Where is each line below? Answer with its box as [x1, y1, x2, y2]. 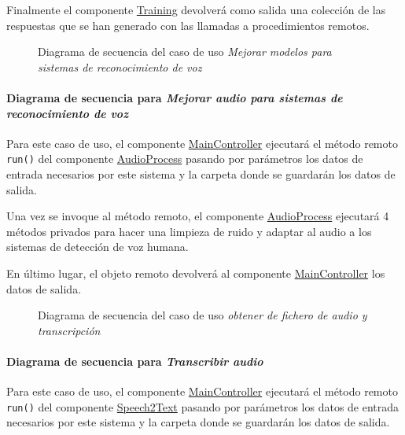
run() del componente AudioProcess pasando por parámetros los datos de [6, 150, 363, 167]
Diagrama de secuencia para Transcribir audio [6, 352, 263, 369]
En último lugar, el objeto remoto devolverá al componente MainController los [6, 264, 385, 281]
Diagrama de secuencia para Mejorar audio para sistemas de [6, 89, 343, 105]
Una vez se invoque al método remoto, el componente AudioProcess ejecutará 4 [6, 208, 389, 224]
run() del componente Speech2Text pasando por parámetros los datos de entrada [6, 398, 399, 415]
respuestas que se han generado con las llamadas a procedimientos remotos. [6, 17, 370, 33]
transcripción [38, 322, 101, 338]
